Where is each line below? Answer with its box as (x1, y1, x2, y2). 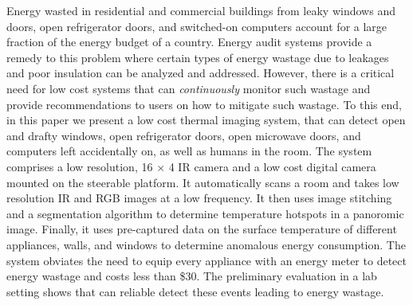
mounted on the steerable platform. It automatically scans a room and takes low (6, 174, 399, 190)
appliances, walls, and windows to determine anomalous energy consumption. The (6, 236, 406, 252)
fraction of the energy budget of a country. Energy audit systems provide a (6, 33, 372, 50)
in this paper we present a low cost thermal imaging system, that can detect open (6, 111, 406, 128)
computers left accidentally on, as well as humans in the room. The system (6, 143, 372, 159)
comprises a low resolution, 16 (6, 158, 153, 174)
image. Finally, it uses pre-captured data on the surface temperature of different (6, 221, 397, 237)
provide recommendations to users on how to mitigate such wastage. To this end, (6, 96, 402, 112)
